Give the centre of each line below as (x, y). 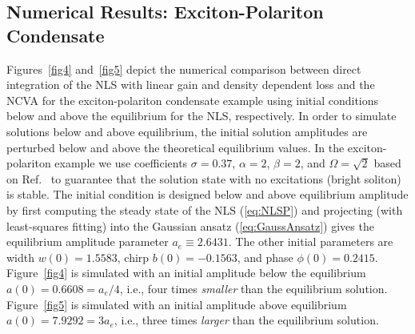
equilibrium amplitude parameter (88, 241)
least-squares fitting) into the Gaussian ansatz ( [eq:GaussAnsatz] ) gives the (190, 225)
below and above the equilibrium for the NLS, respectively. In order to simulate (202, 116)
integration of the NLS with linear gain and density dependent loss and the (191, 85)
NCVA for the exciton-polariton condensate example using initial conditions (193, 100)
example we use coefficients (121, 163)
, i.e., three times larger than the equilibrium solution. (246, 320)
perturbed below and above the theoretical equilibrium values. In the (176, 147)
